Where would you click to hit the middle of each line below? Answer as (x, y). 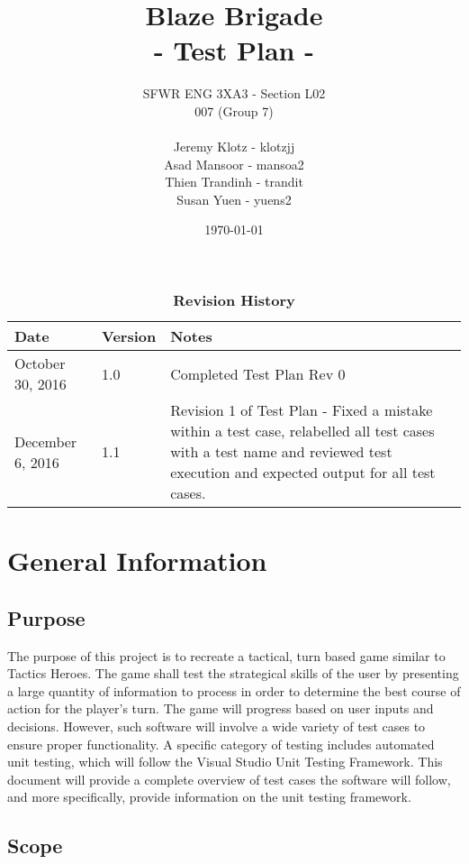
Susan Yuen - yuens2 (234, 199)
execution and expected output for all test (303, 473)
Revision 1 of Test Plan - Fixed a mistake (302, 410)
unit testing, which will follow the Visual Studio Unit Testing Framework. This (225, 762)
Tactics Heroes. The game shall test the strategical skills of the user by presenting (233, 673)
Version (129, 336)
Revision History (234, 300)
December (46, 441)
